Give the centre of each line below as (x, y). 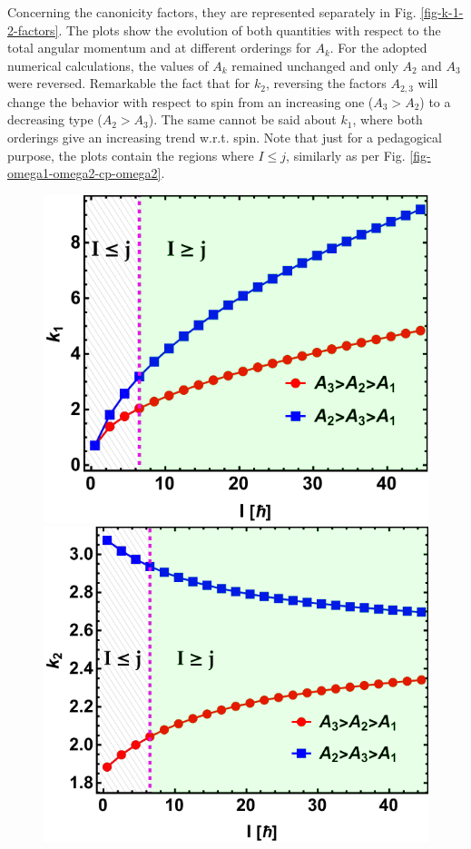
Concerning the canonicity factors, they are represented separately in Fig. (212, 12)
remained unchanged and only (315, 65)
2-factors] (33, 30)
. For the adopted (378, 48)
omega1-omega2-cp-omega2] (84, 173)
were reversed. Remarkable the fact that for (129, 83)
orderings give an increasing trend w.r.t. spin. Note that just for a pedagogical (225, 138)
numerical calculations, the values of (108, 65)
